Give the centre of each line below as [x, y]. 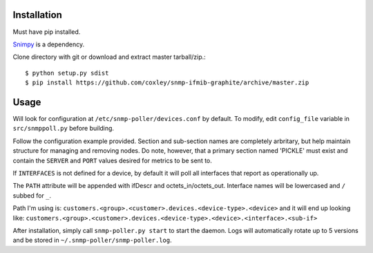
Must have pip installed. [47, 32]
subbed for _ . [32, 195]
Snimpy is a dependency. [49, 44]
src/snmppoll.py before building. [63, 129]
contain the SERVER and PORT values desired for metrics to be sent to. [112, 160]
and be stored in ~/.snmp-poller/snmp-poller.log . [92, 240]
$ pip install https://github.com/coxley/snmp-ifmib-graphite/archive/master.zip [167, 83]
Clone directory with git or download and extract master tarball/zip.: [109, 57]
